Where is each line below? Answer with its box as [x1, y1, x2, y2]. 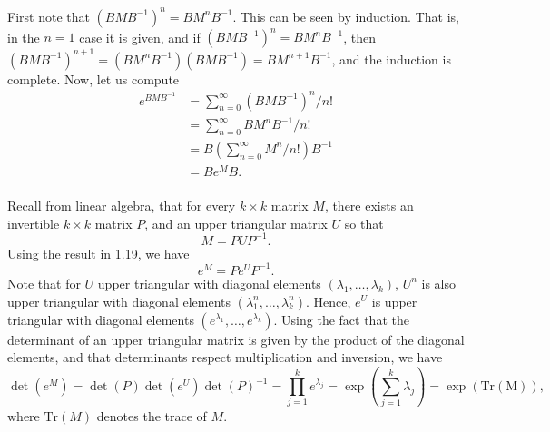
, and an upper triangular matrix [144, 213, 328, 232]
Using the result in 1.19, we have [7, 243, 190, 262]
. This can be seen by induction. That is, [232, 6, 459, 25]
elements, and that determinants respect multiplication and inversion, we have [7, 348, 443, 367]
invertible [7, 213, 60, 232]
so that [344, 213, 384, 232]
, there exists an [324, 196, 414, 215]
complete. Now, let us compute [7, 69, 180, 88]
